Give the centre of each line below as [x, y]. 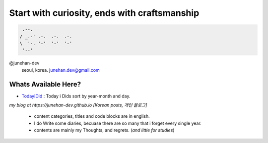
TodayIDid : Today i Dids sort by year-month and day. [76, 96]
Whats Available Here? [45, 84]
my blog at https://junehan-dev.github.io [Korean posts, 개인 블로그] [78, 105]
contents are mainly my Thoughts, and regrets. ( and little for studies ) [104, 130]
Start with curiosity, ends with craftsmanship [104, 13]
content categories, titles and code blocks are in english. [92, 116]
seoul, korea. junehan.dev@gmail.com [61, 70]
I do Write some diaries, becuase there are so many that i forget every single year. [118, 123]
